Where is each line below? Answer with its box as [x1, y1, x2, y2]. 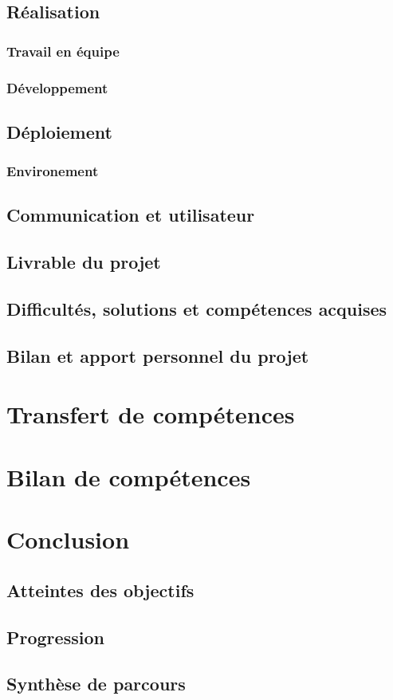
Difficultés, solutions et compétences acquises [6, 297, 387, 321]
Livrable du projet [6, 250, 161, 274]
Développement [6, 77, 108, 97]
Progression [6, 624, 104, 649]
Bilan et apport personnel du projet [6, 343, 309, 368]
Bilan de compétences [6, 460, 251, 493]
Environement [6, 161, 99, 181]
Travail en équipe [6, 41, 120, 61]
